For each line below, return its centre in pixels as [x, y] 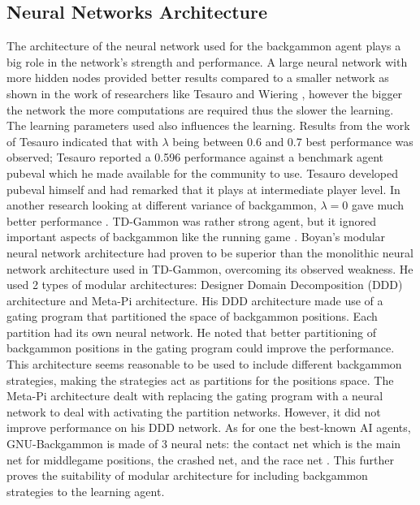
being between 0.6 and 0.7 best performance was [293, 141]
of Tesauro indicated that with [82, 141]
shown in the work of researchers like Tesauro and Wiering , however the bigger [205, 93]
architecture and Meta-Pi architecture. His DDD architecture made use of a [195, 300]
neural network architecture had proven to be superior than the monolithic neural [210, 252]
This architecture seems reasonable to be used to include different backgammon [204, 364]
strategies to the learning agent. [86, 491]
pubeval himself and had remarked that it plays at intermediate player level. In [204, 189]
